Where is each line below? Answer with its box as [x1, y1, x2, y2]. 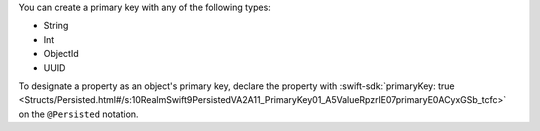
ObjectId [43, 48, 79, 60]
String [43, 20, 69, 32]
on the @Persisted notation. [18, 108, 139, 120]
